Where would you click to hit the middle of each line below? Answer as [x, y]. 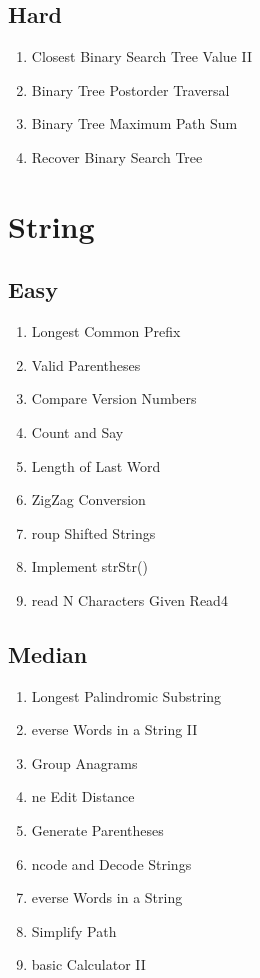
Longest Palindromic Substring [126, 695]
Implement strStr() [89, 566]
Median [48, 653]
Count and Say [77, 431]
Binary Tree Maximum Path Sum [134, 123]
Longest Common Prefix [106, 331]
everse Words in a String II [114, 729]
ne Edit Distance [83, 796]
